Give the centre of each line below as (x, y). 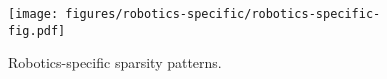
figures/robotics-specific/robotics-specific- (223, 14)
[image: (33, 14)
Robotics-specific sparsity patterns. (115, 62)
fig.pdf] (37, 30)
